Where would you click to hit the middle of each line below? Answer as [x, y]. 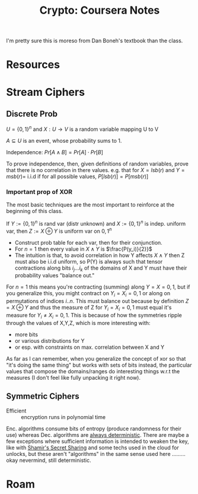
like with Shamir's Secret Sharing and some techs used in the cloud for [92, 448]
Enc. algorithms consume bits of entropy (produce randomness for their [94, 429]
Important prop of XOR [39, 192]
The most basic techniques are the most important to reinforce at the [90, 205]
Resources [33, 65]
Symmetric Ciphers [43, 396]
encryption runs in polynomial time [63, 417]
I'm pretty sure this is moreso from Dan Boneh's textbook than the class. [95, 41]
